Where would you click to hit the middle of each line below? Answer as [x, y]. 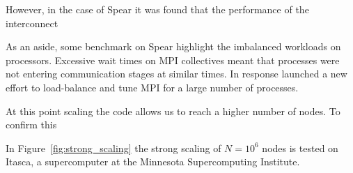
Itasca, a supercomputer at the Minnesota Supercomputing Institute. [153, 161]
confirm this [31, 125]
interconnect [32, 23]
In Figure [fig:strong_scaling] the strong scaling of [113, 148]
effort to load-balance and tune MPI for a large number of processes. [152, 87]
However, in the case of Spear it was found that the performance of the [157, 9]
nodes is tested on [300, 148]
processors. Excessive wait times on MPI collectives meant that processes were [173, 60]
